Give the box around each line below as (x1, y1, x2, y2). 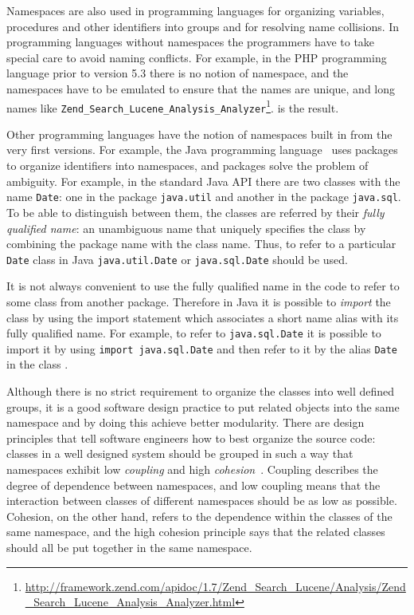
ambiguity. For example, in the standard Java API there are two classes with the (6, 172, 400, 189)
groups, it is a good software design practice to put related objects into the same (6, 398, 400, 415)
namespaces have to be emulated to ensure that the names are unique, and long (6, 80, 396, 97)
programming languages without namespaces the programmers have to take (6, 34, 375, 50)
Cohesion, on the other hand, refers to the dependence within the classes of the (6, 507, 393, 524)
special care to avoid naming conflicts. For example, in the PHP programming (6, 49, 387, 65)
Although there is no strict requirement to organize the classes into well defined (6, 383, 395, 400)
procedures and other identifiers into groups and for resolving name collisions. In (6, 18, 400, 34)
